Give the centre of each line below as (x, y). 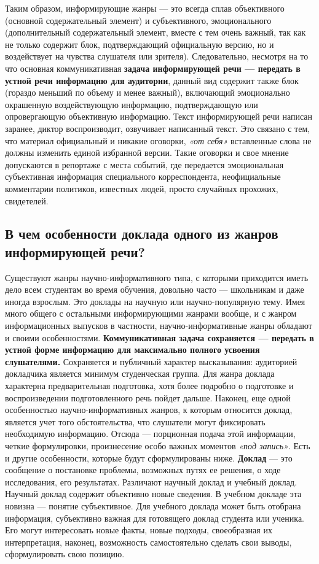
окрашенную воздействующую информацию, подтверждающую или (132, 104)
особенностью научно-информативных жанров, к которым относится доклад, (149, 410)
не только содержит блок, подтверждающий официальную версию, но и (140, 44)
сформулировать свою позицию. (65, 554)
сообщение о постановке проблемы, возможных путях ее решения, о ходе (143, 470)
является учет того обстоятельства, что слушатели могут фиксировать (135, 421)
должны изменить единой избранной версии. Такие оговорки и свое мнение (147, 153)
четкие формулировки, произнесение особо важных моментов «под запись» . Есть (158, 446)
